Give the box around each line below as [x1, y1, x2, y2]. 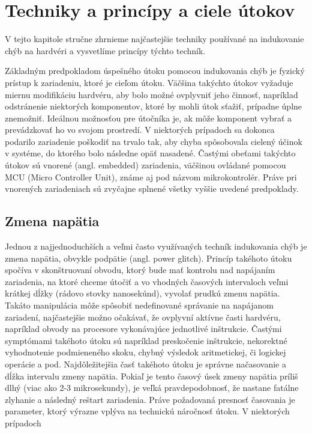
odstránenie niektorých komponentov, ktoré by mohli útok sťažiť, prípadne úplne [5, 100, 302, 112]
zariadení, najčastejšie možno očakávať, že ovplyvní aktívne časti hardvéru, [5, 310, 281, 323]
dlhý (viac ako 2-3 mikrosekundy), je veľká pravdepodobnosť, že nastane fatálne [5, 381, 299, 394]
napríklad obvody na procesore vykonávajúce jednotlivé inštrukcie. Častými [5, 322, 282, 335]
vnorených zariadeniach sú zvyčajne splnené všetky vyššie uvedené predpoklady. [5, 182, 299, 195]
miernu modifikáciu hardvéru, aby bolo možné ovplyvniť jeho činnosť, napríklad [5, 88, 298, 100]
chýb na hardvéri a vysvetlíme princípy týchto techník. [5, 44, 206, 57]
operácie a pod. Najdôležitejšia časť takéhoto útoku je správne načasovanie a [5, 357, 286, 370]
